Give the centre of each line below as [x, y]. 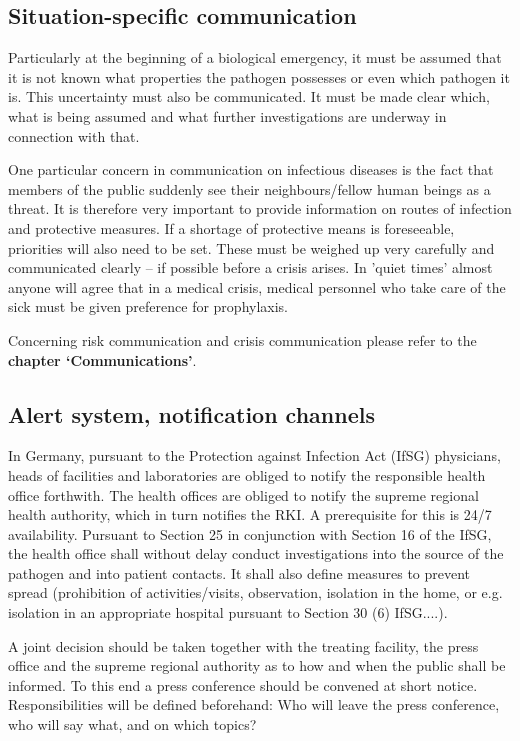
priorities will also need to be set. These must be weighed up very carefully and [251, 247]
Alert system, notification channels [191, 413]
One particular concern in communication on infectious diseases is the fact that [251, 169]
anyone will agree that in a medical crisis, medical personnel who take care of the [257, 286]
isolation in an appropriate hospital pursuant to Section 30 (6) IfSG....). [228, 612]
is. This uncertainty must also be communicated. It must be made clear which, [249, 96]
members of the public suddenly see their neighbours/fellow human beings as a [249, 188]
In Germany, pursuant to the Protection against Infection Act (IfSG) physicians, [254, 455]
